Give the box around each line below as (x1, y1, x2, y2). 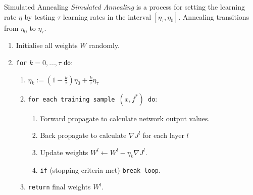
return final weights (28, 181, 91, 192)
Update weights (40, 147, 88, 157)
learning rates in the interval (63, 11, 151, 22)
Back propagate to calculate (40, 130, 127, 140)
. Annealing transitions (178, 11, 249, 22)
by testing (24, 11, 56, 22)
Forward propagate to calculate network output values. (40, 113, 210, 123)
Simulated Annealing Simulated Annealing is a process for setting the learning (4, 2, 245, 12)
